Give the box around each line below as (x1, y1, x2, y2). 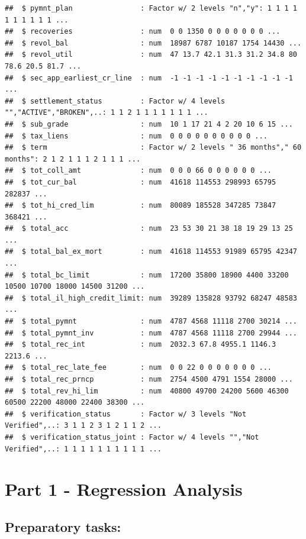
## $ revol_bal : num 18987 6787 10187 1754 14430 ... (5, 38, 302, 47)
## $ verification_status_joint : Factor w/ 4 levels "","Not (5, 433, 259, 441)
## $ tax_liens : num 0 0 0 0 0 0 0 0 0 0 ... (5, 131, 268, 140)
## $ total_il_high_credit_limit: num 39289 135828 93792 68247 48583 (5, 293, 297, 302)
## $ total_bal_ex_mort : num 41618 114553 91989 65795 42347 (5, 247, 297, 256)
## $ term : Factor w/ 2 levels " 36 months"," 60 (5, 143, 302, 152)
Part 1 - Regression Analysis (5, 477, 243, 501)
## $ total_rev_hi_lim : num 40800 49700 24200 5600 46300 (5, 386, 289, 395)
